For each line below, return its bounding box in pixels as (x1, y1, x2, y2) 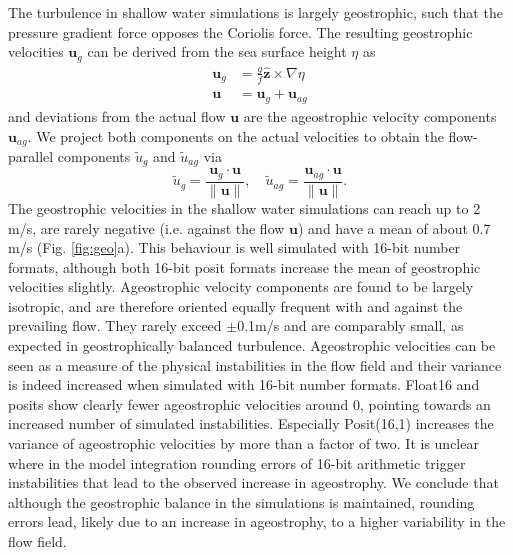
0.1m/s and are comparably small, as (237, 315, 464, 336)
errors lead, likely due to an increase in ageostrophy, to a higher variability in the (8, 511, 506, 532)
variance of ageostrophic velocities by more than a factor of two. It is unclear (8, 433, 479, 454)
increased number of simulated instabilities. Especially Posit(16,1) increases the (8, 413, 494, 434)
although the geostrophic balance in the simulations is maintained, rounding (8, 491, 475, 512)
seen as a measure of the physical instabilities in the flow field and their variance (8, 354, 502, 375)
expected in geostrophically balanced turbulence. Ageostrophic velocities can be (8, 335, 496, 356)
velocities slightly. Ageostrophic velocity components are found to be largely (8, 276, 474, 297)
